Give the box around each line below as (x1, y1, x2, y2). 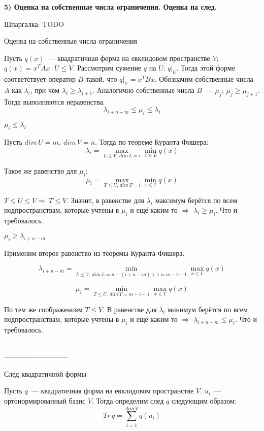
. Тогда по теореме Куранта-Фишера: (95, 136, 209, 147)
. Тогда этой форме (176, 62, 235, 73)
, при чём (30, 84, 60, 95)
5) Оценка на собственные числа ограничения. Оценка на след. (4, 2, 217, 12)
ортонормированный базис (4, 395, 86, 406)
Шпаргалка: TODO (4, 18, 64, 29)
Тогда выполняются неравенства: (4, 96, 105, 107)
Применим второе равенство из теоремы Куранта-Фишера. (4, 247, 185, 258)
